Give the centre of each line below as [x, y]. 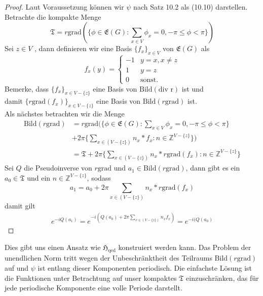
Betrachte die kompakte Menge [53, 16]
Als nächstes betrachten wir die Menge [65, 114]
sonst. [149, 80]
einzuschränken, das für [222, 278]
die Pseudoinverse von [58, 168]
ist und [193, 88]
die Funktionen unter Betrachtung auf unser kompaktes [91, 278]
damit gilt [20, 205]
